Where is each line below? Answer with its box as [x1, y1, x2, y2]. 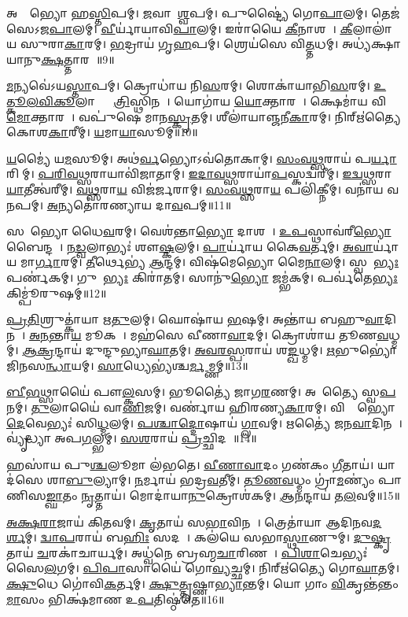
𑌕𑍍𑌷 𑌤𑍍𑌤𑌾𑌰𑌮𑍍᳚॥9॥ [41, 50, 115, 67]
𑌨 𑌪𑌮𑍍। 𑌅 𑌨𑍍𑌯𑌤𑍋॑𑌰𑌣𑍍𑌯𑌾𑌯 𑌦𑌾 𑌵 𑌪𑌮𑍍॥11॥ [6, 196, 232, 212]
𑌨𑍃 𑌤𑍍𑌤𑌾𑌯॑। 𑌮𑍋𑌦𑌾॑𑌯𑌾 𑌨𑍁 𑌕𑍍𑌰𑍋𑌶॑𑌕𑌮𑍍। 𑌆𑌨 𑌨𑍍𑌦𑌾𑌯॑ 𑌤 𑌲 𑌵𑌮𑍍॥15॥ [81, 487, 400, 504]
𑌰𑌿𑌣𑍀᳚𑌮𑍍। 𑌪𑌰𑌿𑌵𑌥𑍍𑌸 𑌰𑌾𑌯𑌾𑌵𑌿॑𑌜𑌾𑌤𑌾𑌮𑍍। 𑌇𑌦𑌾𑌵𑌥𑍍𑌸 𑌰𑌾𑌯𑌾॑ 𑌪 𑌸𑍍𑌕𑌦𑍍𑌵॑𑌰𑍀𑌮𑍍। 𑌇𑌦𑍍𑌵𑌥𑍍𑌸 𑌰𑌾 [6, 165, 392, 182]
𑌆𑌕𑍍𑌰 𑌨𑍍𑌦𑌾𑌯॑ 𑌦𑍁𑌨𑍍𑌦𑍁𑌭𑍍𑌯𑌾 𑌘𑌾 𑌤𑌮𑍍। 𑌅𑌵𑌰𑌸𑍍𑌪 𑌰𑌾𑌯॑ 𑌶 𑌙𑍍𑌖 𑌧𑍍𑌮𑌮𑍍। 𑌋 [22, 342, 336, 358]
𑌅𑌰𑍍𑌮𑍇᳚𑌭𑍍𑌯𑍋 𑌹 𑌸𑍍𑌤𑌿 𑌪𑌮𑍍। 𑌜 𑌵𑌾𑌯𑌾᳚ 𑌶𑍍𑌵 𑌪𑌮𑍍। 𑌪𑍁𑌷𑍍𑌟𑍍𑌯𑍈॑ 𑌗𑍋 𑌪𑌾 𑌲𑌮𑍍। [6, 5, 368, 20]
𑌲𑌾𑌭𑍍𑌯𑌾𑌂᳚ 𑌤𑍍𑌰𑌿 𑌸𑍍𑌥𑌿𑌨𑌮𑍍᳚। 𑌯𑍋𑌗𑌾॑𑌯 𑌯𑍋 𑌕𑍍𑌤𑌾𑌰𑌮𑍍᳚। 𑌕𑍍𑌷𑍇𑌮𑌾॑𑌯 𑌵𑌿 [75, 92, 387, 109]
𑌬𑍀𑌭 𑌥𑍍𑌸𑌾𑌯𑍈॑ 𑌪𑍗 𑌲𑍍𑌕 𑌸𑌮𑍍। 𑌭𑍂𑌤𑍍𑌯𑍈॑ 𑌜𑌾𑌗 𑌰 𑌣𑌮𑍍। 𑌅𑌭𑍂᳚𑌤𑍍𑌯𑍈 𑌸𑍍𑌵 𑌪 [6, 383, 396, 400]
